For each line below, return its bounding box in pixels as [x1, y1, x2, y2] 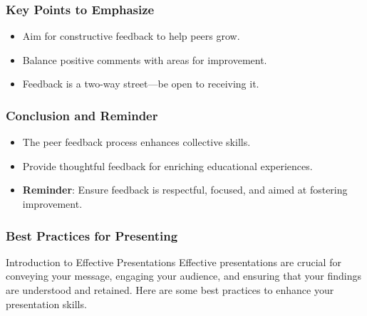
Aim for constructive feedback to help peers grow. [22, 28, 240, 43]
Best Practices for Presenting [6, 226, 178, 244]
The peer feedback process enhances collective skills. [22, 135, 251, 149]
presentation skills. [6, 296, 87, 311]
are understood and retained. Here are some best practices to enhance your [6, 283, 334, 297]
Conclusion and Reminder [6, 106, 158, 124]
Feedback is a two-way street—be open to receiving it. [22, 76, 259, 91]
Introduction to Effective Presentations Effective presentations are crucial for [6, 254, 341, 269]
